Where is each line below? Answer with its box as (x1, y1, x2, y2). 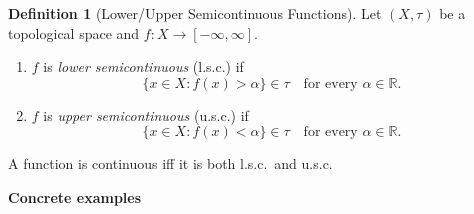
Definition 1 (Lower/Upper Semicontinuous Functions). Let (8, 3, 382, 23)
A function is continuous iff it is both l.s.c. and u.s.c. (8, 153, 333, 174)
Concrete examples (8, 186, 142, 207)
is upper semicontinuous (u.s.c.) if (43, 104, 249, 125)
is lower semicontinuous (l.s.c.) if (43, 56, 244, 77)
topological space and (8, 22, 140, 43)
